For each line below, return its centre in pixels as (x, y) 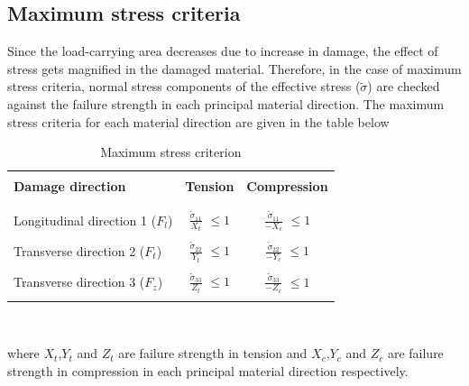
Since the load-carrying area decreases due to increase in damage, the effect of (223, 51)
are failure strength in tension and (213, 353)
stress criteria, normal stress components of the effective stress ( (184, 86)
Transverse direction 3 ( (79, 282)
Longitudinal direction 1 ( (85, 220)
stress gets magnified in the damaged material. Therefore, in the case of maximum (234, 68)
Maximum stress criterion (171, 152)
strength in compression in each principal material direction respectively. (208, 370)
